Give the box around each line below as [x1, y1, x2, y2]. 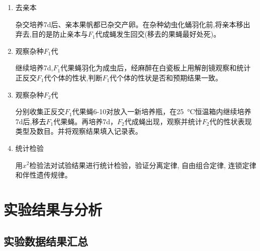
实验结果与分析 [4, 199, 103, 219]
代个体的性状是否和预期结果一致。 [110, 72, 223, 82]
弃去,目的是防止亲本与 [15, 29, 88, 39]
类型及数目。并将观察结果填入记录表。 [15, 126, 142, 136]
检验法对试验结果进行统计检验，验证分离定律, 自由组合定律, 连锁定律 [29, 159, 256, 170]
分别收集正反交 [15, 106, 65, 117]
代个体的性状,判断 [44, 72, 103, 82]
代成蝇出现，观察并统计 [124, 116, 202, 126]
